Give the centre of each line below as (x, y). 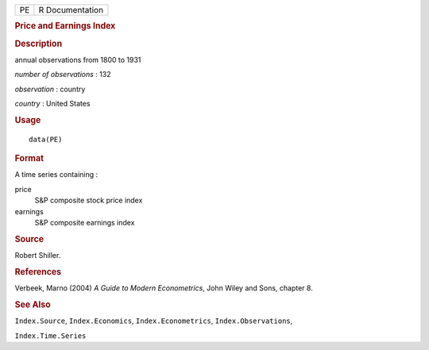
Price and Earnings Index (65, 26)
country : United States (52, 104)
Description (39, 44)
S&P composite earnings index (85, 222)
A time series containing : (56, 175)
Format (29, 159)
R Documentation (71, 10)
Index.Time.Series (50, 336)
